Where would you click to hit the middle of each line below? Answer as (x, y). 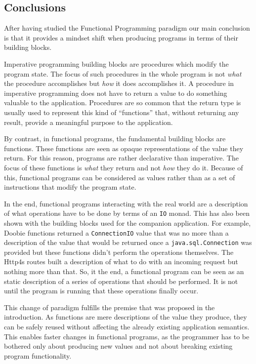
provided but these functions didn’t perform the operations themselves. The (119, 252)
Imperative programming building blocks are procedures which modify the (116, 63)
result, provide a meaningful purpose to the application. (88, 122)
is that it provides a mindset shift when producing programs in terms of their (121, 37)
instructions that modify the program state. (70, 187)
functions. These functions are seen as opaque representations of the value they (124, 148)
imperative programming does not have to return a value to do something (116, 93)
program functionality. (38, 355)
